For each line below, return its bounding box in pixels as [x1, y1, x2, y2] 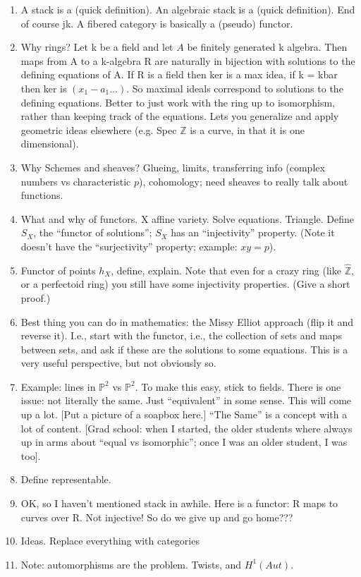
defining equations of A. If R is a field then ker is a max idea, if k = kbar [20, 67, 338, 82]
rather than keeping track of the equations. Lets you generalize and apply [20, 109, 339, 123]
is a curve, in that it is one [190, 122, 305, 137]
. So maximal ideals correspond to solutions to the [126, 80, 343, 95]
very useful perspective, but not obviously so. [20, 356, 216, 370]
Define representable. [20, 472, 111, 487]
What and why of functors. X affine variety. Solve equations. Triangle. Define [20, 211, 355, 226]
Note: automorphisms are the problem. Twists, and [20, 557, 242, 571]
